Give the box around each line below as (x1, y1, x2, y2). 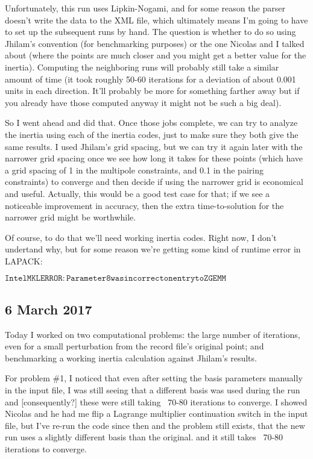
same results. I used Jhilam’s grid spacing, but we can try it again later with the (5, 140, 303, 152)
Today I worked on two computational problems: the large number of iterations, (5, 328, 300, 340)
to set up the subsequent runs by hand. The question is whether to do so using (5, 25, 296, 38)
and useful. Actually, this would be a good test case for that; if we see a (5, 187, 270, 199)
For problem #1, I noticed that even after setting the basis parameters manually (5, 372, 303, 384)
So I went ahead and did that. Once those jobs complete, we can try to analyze (5, 116, 298, 129)
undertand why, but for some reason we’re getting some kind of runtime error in (5, 243, 301, 255)
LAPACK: (5, 254, 43, 267)
